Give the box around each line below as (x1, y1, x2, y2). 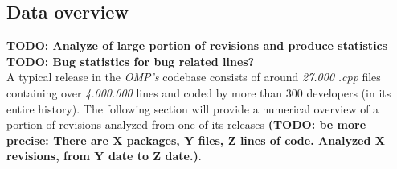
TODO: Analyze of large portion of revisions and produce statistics (6, 37, 388, 54)
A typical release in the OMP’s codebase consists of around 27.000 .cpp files (6, 68, 381, 85)
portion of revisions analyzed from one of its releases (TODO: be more (6, 116, 366, 133)
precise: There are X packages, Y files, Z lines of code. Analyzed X (6, 131, 385, 148)
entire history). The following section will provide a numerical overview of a (6, 100, 379, 117)
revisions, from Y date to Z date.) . (6, 147, 202, 164)
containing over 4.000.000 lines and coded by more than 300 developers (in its (6, 84, 391, 101)
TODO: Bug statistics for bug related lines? (6, 52, 255, 69)
